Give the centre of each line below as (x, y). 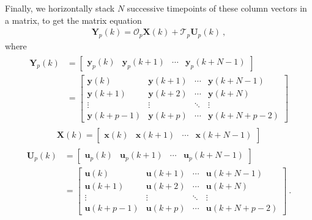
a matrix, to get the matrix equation (73, 20)
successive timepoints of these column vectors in (217, 8)
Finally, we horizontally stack (60, 8)
